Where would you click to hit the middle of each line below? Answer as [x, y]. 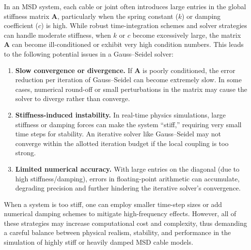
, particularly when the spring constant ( [118, 16]
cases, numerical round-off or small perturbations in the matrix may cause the [131, 89]
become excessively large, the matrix [187, 35]
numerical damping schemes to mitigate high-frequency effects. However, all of [120, 213]
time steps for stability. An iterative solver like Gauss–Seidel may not [118, 134]
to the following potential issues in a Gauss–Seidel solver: [89, 53]
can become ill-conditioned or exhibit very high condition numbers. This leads [128, 44]
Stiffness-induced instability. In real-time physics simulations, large [120, 114]
